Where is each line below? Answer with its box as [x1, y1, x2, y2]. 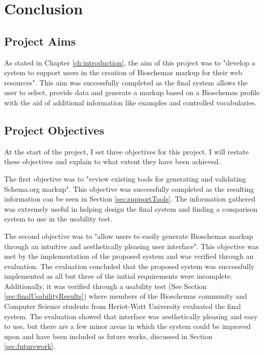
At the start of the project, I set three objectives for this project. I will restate [4, 146, 249, 157]
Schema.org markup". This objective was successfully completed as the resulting [4, 183, 254, 194]
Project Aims [4, 33, 76, 49]
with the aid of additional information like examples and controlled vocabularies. [4, 97, 257, 107]
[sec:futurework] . [4, 341, 56, 351]
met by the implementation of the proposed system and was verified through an [4, 251, 254, 261]
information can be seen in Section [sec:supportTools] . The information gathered [4, 193, 256, 204]
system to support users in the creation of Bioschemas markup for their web [4, 67, 243, 78]
